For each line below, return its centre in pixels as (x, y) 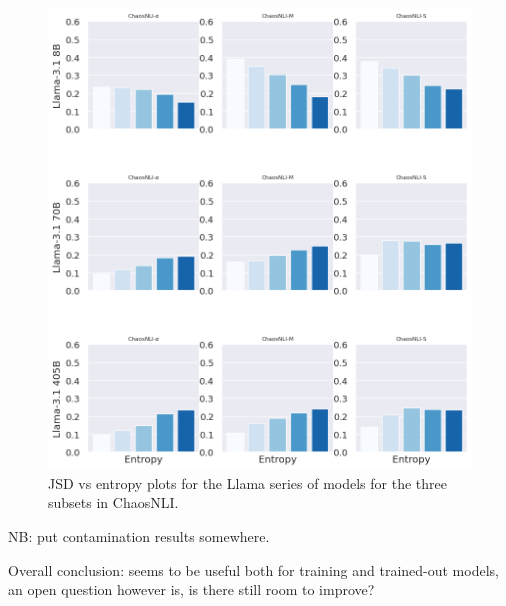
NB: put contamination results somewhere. (139, 535)
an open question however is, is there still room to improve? (191, 589)
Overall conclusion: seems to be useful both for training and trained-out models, (253, 569)
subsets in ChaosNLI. (113, 502)
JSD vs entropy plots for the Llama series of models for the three (247, 482)
